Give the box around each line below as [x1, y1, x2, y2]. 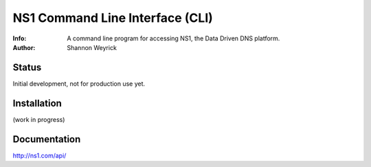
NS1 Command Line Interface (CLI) [12, 10, 213, 25]
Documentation [12, 133, 81, 145]
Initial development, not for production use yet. [12, 79, 146, 88]
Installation [12, 97, 62, 109]
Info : [12, 34, 27, 42]
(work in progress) [12, 115, 65, 123]
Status [12, 62, 42, 73]
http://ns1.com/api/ [12, 151, 67, 159]
